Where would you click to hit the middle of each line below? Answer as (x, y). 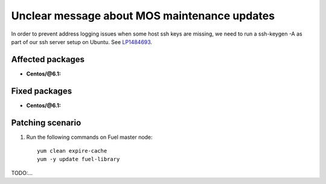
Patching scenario (46, 123)
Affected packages (48, 59)
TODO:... (22, 173)
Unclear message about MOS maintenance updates (143, 16)
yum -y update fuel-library (78, 159)
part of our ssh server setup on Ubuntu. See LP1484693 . (82, 42)
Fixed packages (42, 91)
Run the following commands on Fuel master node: (90, 137)
